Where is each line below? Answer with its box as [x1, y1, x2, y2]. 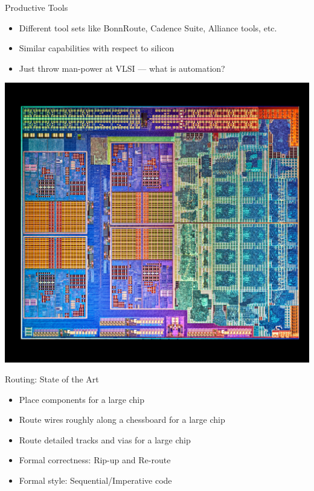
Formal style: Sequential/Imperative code [19, 474, 172, 487]
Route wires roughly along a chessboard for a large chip [19, 413, 225, 426]
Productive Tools [5, 1, 68, 13]
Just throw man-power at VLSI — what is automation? [19, 62, 225, 74]
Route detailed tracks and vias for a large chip [19, 433, 191, 446]
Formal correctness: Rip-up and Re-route [19, 454, 171, 466]
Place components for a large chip [19, 393, 145, 405]
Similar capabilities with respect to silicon [19, 42, 175, 54]
